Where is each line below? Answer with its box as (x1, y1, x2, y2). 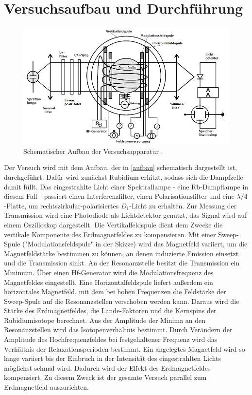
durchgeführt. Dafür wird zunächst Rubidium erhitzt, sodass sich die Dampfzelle (4, 171, 243, 182)
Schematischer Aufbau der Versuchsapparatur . (23, 146, 163, 156)
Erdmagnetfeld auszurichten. (4, 382, 89, 392)
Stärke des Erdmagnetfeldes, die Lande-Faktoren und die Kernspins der (4, 305, 217, 316)
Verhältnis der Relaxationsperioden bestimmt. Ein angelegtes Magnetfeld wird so (4, 343, 245, 354)
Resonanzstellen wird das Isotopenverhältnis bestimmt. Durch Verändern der (4, 324, 233, 335)
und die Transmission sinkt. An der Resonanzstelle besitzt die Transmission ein (4, 258, 240, 268)
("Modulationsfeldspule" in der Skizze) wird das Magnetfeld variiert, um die (22, 239, 248, 249)
